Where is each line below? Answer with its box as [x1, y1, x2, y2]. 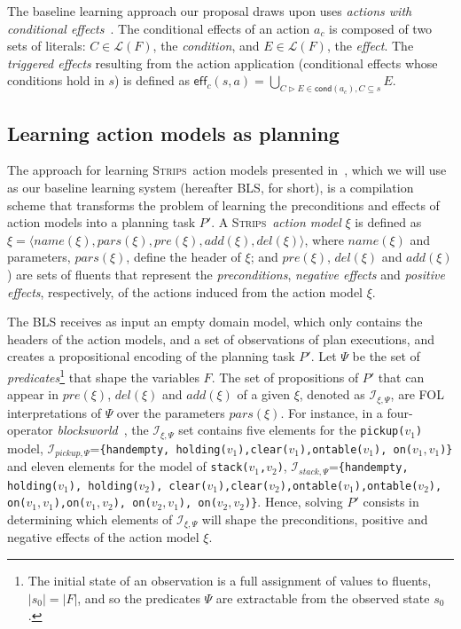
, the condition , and [152, 36, 260, 55]
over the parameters [116, 403, 225, 421]
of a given [237, 385, 291, 404]
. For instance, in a [280, 403, 383, 421]
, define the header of [126, 248, 241, 266]
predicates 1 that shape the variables [7, 365, 199, 386]
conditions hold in [7, 71, 105, 90]
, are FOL [390, 385, 444, 404]
